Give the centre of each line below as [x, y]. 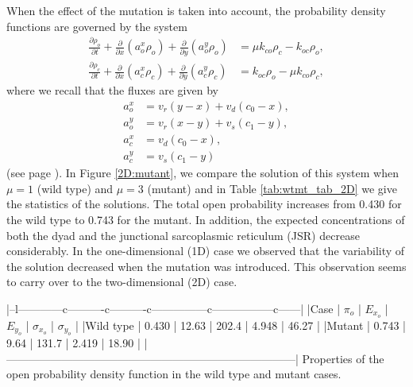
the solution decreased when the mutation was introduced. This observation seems [206, 266]
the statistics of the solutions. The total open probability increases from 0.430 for [204, 204]
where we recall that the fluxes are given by [112, 90]
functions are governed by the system [97, 26]
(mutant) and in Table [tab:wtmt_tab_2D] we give [272, 188]
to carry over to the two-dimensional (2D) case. [122, 282]
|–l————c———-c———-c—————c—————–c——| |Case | [174, 308]
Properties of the [343, 358]
